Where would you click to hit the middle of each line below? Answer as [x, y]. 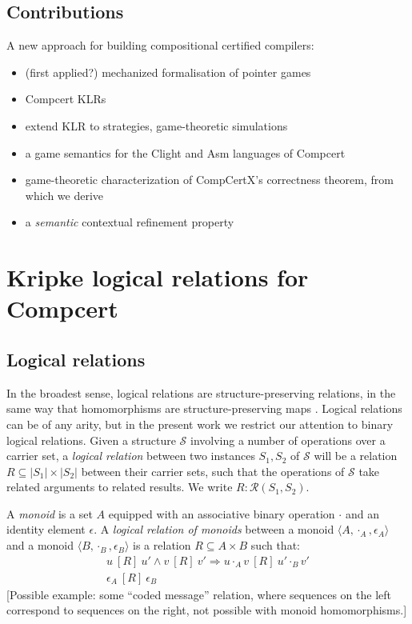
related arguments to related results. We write [120, 487]
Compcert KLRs [66, 99]
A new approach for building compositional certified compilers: [160, 45]
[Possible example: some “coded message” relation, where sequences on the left [199, 594]
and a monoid [40, 545]
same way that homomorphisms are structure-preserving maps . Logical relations [204, 408]
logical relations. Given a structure [91, 440]
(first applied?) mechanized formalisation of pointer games [168, 72]
